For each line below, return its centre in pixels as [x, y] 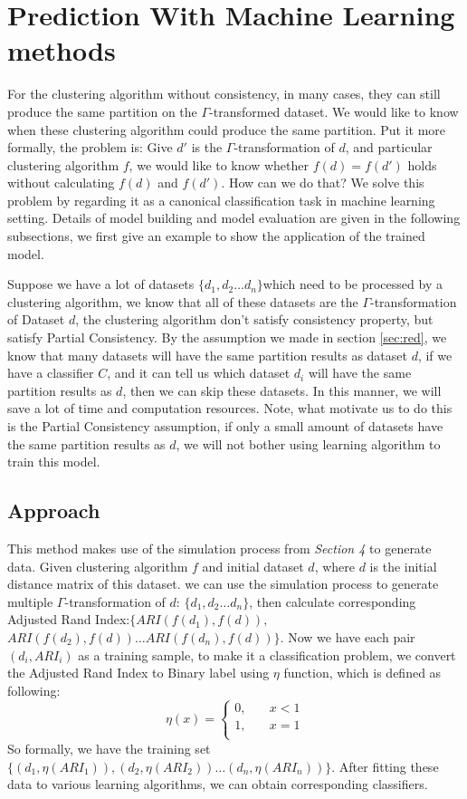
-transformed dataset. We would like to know [334, 111]
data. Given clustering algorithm [98, 566]
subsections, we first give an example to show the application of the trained [216, 236]
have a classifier [51, 373]
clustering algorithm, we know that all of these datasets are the [183, 301]
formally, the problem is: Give [90, 147]
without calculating [61, 183]
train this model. [54, 462]
